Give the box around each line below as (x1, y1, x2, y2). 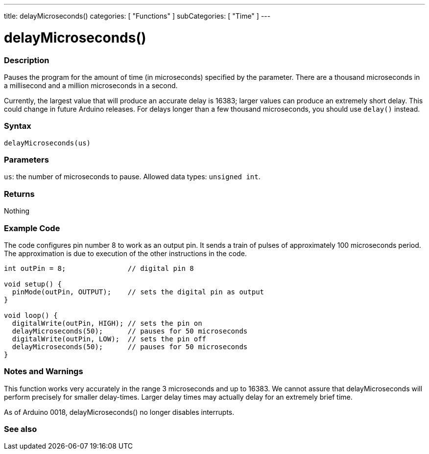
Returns (4, 189, 35, 199)
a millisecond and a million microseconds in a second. (4, 81, 178, 90)
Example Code (4, 223, 60, 233)
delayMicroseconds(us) (4, 139, 91, 147)
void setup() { (4, 280, 62, 288)
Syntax (4, 121, 31, 131)
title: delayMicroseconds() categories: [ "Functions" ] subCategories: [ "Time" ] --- (4, 12, 271, 20)
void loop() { (4, 311, 58, 319)
